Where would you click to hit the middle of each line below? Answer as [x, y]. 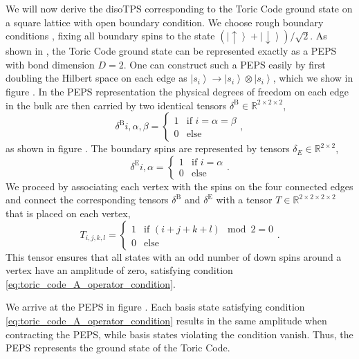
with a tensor [244, 200]
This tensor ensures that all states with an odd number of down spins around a [174, 256]
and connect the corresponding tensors [87, 200]
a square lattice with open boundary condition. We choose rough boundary [165, 22]
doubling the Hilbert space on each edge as [96, 78]
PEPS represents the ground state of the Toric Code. [118, 348]
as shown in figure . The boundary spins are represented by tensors [148, 148]
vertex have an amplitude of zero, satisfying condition [119, 270]
